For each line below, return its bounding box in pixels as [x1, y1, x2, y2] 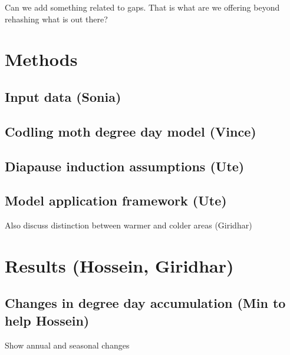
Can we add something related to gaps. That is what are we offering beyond [5, 1, 280, 13]
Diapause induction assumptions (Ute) [5, 157, 245, 175]
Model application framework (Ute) [5, 191, 227, 210]
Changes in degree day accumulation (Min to [5, 294, 286, 312]
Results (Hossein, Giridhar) [5, 253, 234, 277]
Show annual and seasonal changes [5, 339, 130, 351]
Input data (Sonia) [5, 87, 121, 105]
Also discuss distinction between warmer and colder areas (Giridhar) [5, 219, 252, 231]
